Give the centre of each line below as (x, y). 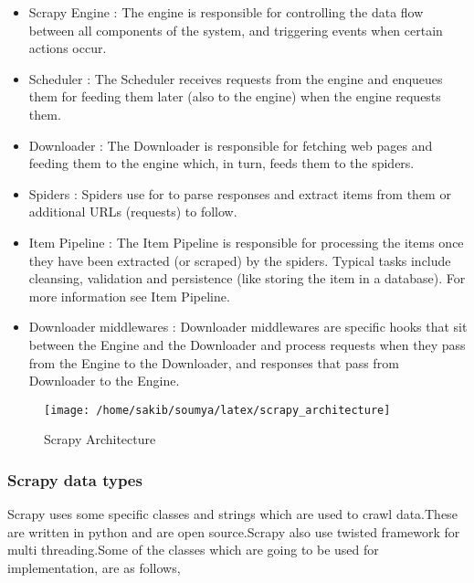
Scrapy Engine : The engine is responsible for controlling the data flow (226, 12)
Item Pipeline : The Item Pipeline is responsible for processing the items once (246, 242)
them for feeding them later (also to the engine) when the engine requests (235, 96)
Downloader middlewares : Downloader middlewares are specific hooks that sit (248, 327)
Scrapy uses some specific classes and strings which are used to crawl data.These (232, 514)
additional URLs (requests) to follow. (133, 212)
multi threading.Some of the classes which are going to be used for (193, 550)
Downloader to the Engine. (104, 381)
